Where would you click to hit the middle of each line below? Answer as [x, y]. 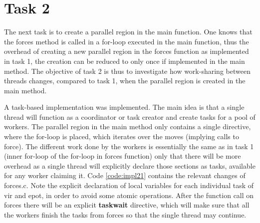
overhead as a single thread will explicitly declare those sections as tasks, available [130, 165]
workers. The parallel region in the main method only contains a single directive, [128, 126]
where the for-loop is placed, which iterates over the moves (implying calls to [122, 136]
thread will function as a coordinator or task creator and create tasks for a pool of [130, 116]
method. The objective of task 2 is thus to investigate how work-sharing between [127, 71]
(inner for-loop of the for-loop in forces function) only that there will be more [123, 156]
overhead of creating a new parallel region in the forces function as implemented [127, 51]
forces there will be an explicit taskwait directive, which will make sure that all [127, 205]
